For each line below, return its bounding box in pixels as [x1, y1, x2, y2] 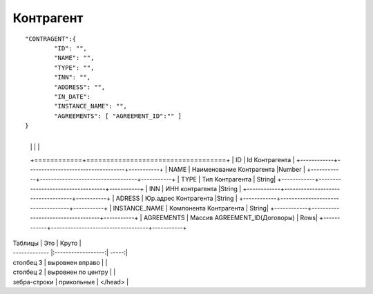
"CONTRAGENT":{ [25, 35, 77, 43]
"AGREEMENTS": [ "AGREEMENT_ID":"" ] [54, 112, 182, 120]
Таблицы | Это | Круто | [12, 239, 82, 247]
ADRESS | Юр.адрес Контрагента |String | [115, 194, 238, 203]
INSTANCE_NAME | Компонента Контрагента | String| [113, 204, 269, 212]
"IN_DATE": [54, 92, 91, 100]
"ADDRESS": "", [54, 83, 106, 91]
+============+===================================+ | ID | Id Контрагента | [30, 155, 295, 164]
